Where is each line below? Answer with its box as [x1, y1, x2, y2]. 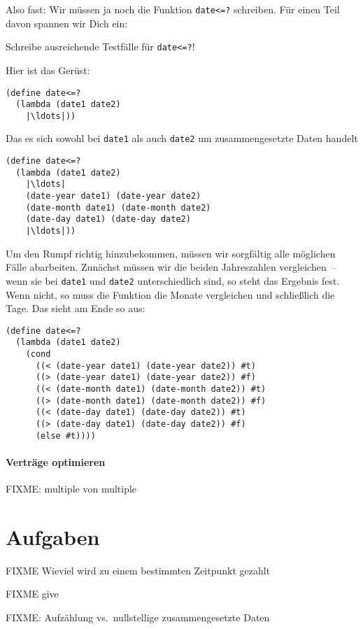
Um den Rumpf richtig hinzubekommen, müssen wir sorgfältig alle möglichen [6, 246, 336, 260]
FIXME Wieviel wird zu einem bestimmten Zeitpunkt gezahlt [6, 563, 271, 577]
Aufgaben [6, 522, 100, 551]
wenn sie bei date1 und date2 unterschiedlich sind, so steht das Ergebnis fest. [6, 273, 340, 288]
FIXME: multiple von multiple [6, 481, 137, 496]
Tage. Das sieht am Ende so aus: [6, 301, 145, 316]
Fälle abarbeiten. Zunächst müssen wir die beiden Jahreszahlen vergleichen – [6, 260, 336, 274]
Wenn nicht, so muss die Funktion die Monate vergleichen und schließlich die [6, 287, 335, 302]
